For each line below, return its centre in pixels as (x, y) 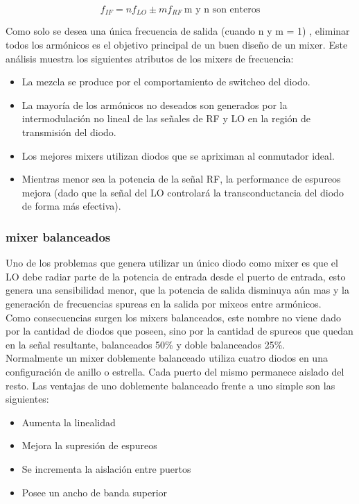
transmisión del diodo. (69, 132)
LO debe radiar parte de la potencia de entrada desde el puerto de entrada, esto (176, 276)
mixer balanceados (58, 236)
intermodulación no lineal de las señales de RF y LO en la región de (166, 118)
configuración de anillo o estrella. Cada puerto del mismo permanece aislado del (175, 371)
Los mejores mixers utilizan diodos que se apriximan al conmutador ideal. (178, 155)
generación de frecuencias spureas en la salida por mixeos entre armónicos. (164, 303)
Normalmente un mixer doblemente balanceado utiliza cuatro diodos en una (167, 358)
